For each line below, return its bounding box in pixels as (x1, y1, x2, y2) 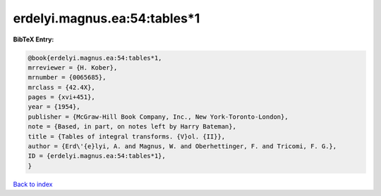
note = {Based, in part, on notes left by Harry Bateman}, (28, 123, 236, 131)
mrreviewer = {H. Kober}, (28, 63, 118, 72)
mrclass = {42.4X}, (28, 83, 95, 91)
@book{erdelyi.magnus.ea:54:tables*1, (28, 53, 162, 62)
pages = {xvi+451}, (28, 93, 95, 101)
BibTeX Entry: (13, 35, 54, 44)
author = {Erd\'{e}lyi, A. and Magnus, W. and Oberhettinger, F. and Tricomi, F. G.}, (28, 143, 337, 150)
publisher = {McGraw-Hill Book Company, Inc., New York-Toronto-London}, (28, 112, 289, 121)
